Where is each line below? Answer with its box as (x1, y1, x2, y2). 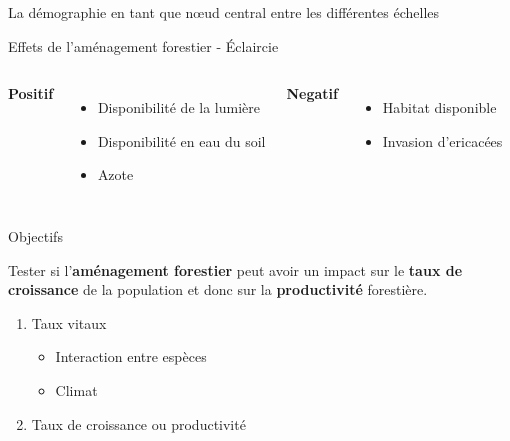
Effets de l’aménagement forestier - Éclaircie (8, 35, 279, 56)
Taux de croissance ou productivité (31, 413, 246, 434)
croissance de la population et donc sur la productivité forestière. (8, 279, 428, 300)
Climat (55, 379, 98, 400)
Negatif (286, 83, 338, 104)
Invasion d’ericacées (382, 130, 503, 151)
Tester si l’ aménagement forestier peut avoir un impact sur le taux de (8, 259, 463, 280)
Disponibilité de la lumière (97, 97, 260, 118)
